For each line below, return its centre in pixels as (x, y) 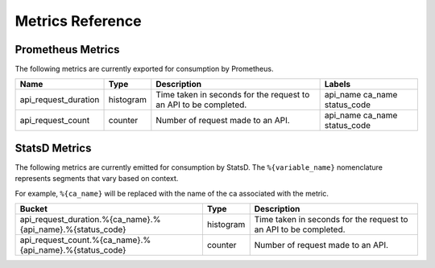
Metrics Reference (78, 21)
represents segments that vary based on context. (97, 179)
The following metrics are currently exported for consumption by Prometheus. (144, 69)
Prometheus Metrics (67, 49)
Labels (337, 85)
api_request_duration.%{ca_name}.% (90, 220)
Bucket (34, 209)
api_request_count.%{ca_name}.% (85, 240)
